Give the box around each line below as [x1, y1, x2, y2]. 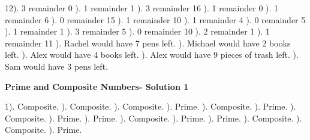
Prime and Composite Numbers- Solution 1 [5, 80, 189, 92]
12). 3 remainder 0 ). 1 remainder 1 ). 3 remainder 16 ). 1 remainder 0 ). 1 [5, 2, 279, 14]
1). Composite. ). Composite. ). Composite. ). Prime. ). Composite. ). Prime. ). [5, 100, 296, 113]
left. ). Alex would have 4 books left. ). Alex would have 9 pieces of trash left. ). [5, 48, 299, 61]
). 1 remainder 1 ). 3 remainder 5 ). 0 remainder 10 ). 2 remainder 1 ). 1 [5, 25, 270, 38]
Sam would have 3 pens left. [5, 60, 108, 72]
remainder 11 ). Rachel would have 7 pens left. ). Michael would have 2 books [5, 36, 291, 49]
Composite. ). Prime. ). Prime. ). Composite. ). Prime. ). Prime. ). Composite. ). [5, 111, 302, 124]
